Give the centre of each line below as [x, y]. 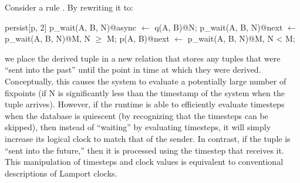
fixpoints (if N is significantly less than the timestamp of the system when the [145, 92]
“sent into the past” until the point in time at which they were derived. [133, 70]
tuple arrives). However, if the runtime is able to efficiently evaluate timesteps [145, 104]
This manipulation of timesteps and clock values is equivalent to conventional [144, 162]
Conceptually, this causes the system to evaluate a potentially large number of [146, 81]
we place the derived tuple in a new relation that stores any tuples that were [143, 58]
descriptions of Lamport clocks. [61, 173]
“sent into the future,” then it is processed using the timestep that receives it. [144, 150]
